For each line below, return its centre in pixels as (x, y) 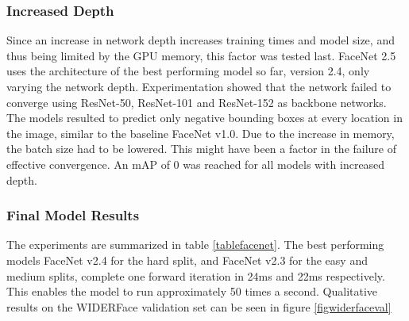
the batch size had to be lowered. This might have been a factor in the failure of (202, 149)
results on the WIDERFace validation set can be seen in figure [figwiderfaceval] (199, 306)
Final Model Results (73, 215)
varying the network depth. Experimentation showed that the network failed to (199, 86)
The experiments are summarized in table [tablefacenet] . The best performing (195, 245)
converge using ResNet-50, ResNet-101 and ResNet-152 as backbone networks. (197, 102)
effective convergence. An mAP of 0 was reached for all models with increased (196, 164)
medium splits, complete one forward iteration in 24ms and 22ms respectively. (196, 275)
